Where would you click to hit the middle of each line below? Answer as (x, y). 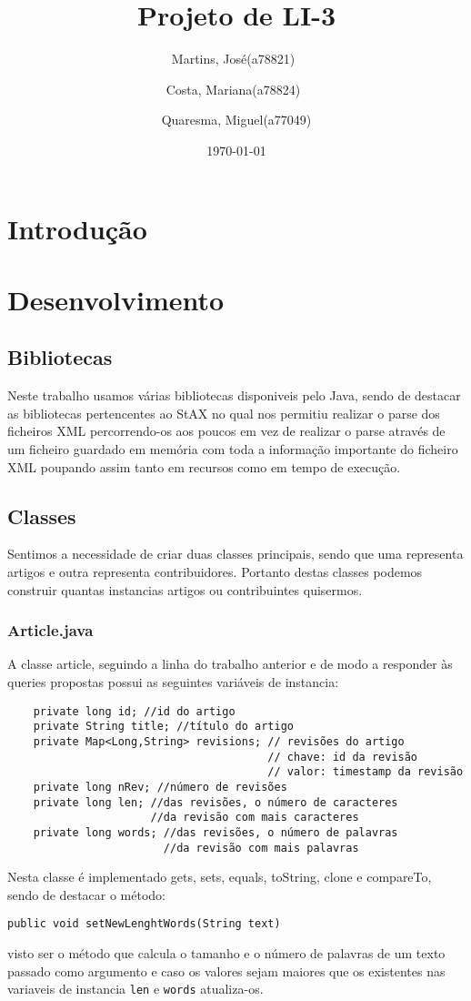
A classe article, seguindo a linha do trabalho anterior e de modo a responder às (230, 664)
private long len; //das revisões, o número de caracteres (215, 802)
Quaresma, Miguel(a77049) (236, 120)
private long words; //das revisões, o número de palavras (215, 832)
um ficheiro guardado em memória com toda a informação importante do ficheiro (233, 449)
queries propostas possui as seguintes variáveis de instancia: (173, 682)
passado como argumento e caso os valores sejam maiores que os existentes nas (226, 971)
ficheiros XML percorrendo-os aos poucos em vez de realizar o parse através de (226, 431)
